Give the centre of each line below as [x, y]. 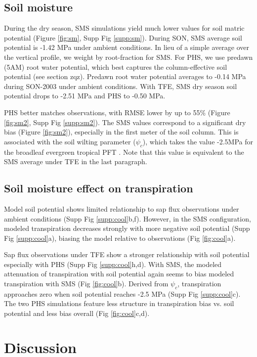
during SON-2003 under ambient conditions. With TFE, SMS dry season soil [121, 86]
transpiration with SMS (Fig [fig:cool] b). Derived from [86, 284]
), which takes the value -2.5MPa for [198, 141]
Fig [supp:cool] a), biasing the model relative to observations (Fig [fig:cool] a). [120, 238]
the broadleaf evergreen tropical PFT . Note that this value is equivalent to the [124, 152]
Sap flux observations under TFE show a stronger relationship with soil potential [127, 254]
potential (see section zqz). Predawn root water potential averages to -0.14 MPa [125, 76]
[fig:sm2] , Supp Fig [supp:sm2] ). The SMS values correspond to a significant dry [125, 122]
